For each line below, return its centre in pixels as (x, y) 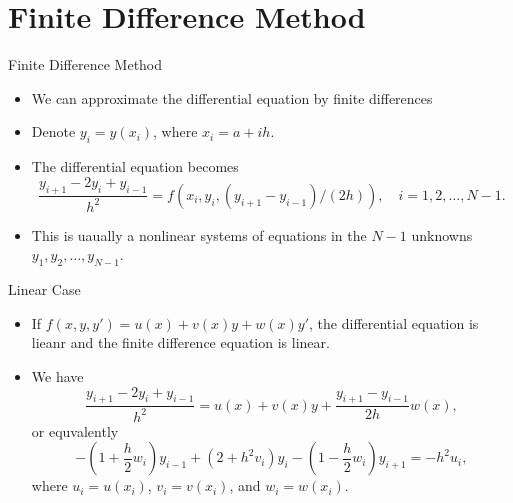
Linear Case (44, 289)
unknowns (442, 234)
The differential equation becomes (135, 166)
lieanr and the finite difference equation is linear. (180, 342)
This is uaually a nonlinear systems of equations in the (199, 234)
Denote (53, 131)
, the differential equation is (394, 322)
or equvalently (75, 430)
